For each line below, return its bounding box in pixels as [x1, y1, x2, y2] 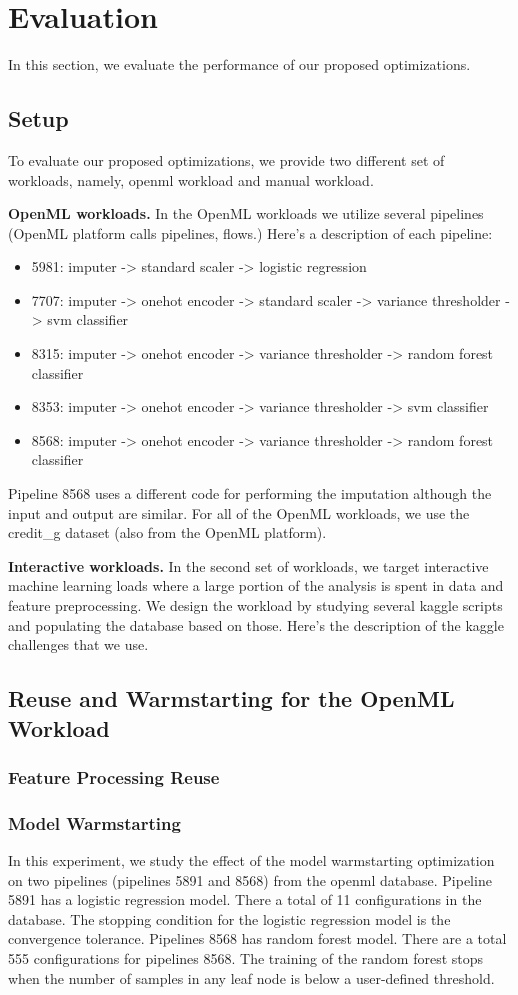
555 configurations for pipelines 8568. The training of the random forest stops [8, 948, 484, 968]
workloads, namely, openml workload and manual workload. [8, 169, 374, 190]
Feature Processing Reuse [8, 764, 220, 789]
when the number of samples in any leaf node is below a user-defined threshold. [8, 967, 495, 988]
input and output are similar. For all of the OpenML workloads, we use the [8, 502, 470, 523]
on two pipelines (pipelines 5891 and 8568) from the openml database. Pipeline [8, 869, 492, 890]
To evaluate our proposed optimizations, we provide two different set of [8, 149, 445, 170]
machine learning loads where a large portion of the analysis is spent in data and [8, 575, 504, 596]
